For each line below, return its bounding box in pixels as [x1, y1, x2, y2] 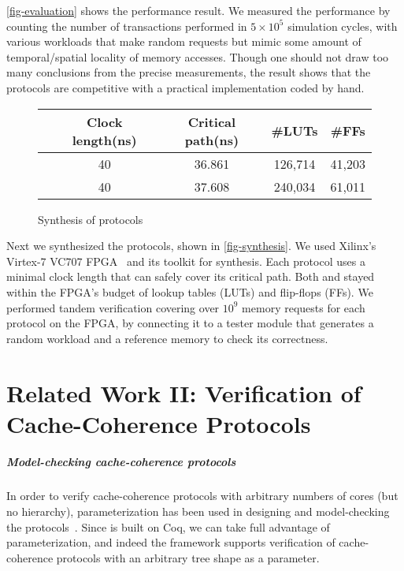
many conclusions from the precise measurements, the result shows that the [6, 64, 371, 80]
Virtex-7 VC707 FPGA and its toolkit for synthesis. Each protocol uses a [6, 252, 365, 269]
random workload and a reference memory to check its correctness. [6, 330, 328, 346]
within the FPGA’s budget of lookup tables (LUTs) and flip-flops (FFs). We [6, 283, 373, 300]
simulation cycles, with [287, 17, 398, 34]
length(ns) [72, 130, 137, 149]
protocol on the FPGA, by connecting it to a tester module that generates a [6, 315, 374, 331]
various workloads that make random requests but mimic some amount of [6, 33, 361, 50]
